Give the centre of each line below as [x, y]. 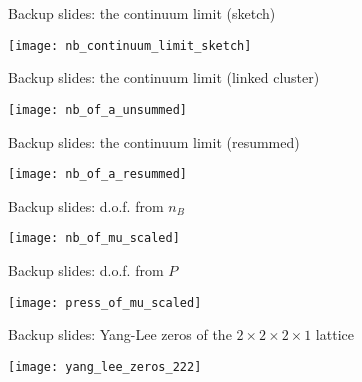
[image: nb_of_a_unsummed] [97, 109]
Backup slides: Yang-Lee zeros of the [120, 334]
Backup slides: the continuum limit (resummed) [154, 141]
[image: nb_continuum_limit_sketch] [130, 45]
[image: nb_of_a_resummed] [97, 174]
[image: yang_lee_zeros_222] [105, 366]
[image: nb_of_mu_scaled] [94, 238]
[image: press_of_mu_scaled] [105, 302]
